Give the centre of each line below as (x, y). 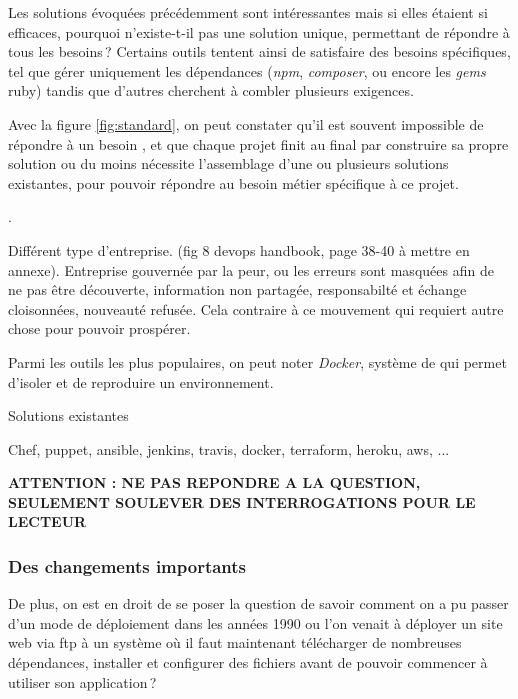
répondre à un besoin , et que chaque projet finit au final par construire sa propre (258, 143)
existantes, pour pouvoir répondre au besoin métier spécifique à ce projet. (233, 182)
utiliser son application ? (82, 681)
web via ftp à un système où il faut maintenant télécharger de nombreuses (235, 642)
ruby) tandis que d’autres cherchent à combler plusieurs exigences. (211, 90)
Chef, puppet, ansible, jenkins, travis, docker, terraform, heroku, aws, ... (229, 448)
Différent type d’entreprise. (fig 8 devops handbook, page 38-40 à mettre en (239, 249)
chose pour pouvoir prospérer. (99, 328)
